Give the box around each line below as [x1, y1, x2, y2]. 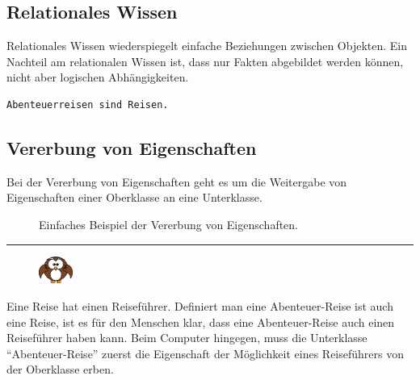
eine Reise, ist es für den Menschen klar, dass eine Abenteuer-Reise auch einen [6, 313, 395, 330]
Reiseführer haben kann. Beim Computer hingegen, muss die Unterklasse [6, 329, 367, 346]
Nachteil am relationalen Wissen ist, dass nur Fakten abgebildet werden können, [6, 52, 404, 69]
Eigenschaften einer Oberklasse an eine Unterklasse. [6, 189, 262, 206]
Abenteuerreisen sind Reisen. [6, 98, 169, 111]
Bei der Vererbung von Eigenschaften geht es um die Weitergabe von [6, 173, 347, 190]
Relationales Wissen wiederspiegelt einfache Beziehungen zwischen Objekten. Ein [6, 37, 408, 54]
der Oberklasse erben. [6, 361, 114, 378]
